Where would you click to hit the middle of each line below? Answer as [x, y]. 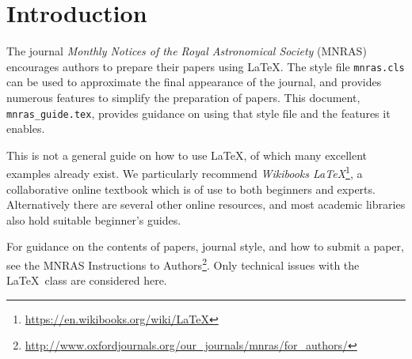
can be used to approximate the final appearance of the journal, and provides [194, 82]
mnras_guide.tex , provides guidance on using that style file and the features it [198, 113]
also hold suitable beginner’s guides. [94, 219]
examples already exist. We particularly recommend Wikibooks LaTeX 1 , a [185, 172]
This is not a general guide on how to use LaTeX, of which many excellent [187, 155]
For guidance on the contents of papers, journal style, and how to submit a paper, [205, 246]
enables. [26, 128]
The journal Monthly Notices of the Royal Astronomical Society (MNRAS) [187, 51]
